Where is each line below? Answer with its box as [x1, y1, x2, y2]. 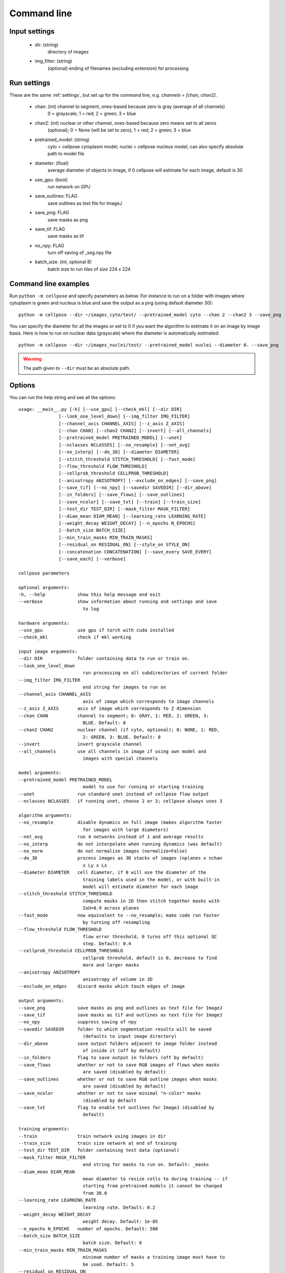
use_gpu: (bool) [35, 176, 68, 183]
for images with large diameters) [82, 826, 169, 833]
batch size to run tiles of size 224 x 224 [47, 266, 131, 272]
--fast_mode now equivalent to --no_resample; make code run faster [18, 912, 220, 918]
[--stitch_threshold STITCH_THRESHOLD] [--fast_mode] [59, 456, 196, 462]
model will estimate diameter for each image [82, 883, 198, 890]
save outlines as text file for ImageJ [47, 200, 122, 206]
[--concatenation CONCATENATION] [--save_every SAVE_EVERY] [59, 549, 212, 555]
